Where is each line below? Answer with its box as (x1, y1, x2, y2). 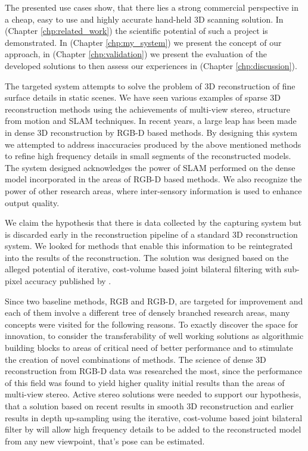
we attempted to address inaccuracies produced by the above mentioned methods (5, 138, 301, 150)
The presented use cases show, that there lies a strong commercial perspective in (5, 1, 299, 13)
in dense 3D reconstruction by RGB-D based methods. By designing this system (5, 126, 297, 138)
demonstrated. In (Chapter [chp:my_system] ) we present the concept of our (5, 36, 282, 48)
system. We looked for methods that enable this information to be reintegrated (5, 240, 293, 252)
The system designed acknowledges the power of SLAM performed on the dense (5, 161, 295, 173)
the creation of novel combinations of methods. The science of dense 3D (5, 353, 266, 365)
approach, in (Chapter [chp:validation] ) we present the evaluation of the (5, 48, 267, 60)
